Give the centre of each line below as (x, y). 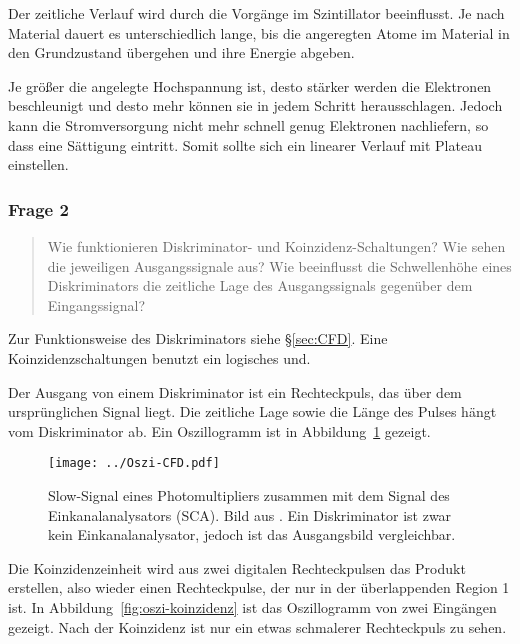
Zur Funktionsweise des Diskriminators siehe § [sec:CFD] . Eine (198, 338)
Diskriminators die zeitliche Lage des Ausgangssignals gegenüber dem (260, 285)
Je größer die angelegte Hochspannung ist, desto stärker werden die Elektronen (250, 85)
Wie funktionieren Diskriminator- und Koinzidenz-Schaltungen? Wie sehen (276, 245)
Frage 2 (38, 208)
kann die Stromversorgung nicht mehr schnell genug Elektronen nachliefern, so (248, 124)
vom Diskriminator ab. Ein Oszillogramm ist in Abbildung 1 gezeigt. (219, 430)
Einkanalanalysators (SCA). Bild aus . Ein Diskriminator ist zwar (250, 514)
